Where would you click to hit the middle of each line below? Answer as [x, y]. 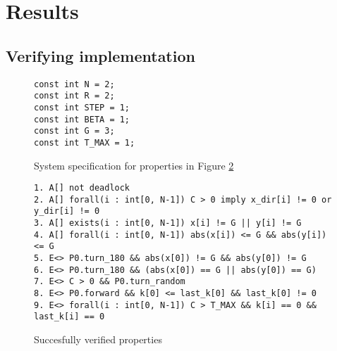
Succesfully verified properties [98, 339]
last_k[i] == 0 [69, 317]
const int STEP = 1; [82, 107]
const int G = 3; [74, 131]
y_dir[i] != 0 [67, 211]
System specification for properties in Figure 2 [134, 165]
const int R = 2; [74, 96]
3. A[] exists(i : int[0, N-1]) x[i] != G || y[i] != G [168, 223]
